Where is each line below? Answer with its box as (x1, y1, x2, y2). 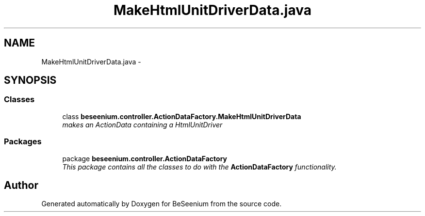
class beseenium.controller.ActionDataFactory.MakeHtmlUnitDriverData (62, 112, 301, 121)
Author (4, 179, 38, 191)
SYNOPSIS (4, 74, 57, 87)
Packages (4, 137, 42, 147)
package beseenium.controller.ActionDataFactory (62, 154, 228, 163)
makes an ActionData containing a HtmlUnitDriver (62, 120, 223, 129)
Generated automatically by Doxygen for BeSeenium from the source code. (41, 200, 282, 208)
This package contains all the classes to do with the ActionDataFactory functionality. (62, 162, 337, 171)
